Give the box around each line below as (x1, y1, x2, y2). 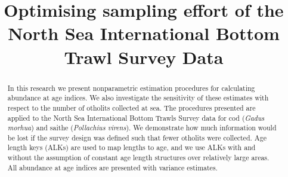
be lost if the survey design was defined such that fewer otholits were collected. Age (7, 132, 267, 142)
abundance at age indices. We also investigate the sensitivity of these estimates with (7, 93, 269, 103)
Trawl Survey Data (64, 44, 224, 69)
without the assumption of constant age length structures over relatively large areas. (7, 152, 270, 163)
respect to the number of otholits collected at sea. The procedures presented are (7, 102, 256, 112)
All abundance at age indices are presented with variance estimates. (7, 162, 218, 172)
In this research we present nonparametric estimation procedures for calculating (7, 83, 255, 93)
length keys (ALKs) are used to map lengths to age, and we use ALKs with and (7, 142, 256, 152)
